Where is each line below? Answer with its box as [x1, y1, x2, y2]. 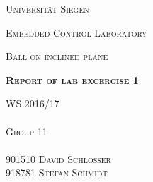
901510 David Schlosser [6, 151, 111, 166]
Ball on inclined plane [6, 49, 108, 63]
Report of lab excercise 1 [6, 72, 139, 87]
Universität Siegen [6, 1, 89, 16]
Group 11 [6, 123, 47, 138]
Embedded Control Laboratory [6, 25, 147, 40]
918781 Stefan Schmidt [6, 165, 108, 180]
